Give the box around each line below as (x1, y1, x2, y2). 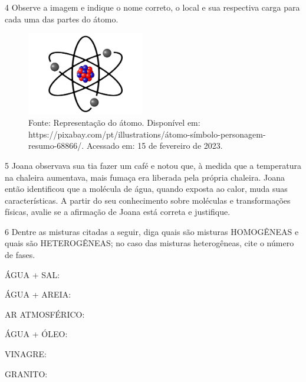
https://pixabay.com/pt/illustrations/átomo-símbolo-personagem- (28, 128, 266, 140)
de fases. (5, 249, 35, 261)
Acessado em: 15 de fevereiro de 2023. (86, 139, 223, 152)
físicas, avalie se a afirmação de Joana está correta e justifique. (5, 205, 231, 218)
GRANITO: (5, 367, 48, 380)
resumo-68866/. (28, 139, 84, 152)
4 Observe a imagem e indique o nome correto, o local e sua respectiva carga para (5, 1, 300, 13)
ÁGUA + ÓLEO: (5, 328, 68, 340)
